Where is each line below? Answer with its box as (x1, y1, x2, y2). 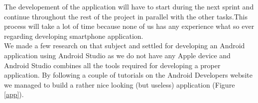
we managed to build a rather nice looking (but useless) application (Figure (4, 79, 235, 90)
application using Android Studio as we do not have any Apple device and (4, 50, 231, 60)
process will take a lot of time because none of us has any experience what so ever (4, 21, 255, 31)
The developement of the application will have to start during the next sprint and (4, 1, 254, 11)
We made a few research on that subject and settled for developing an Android (4, 40, 245, 51)
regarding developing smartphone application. (4, 30, 143, 41)
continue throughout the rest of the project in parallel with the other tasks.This (4, 11, 248, 21)
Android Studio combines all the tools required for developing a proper (4, 60, 221, 70)
